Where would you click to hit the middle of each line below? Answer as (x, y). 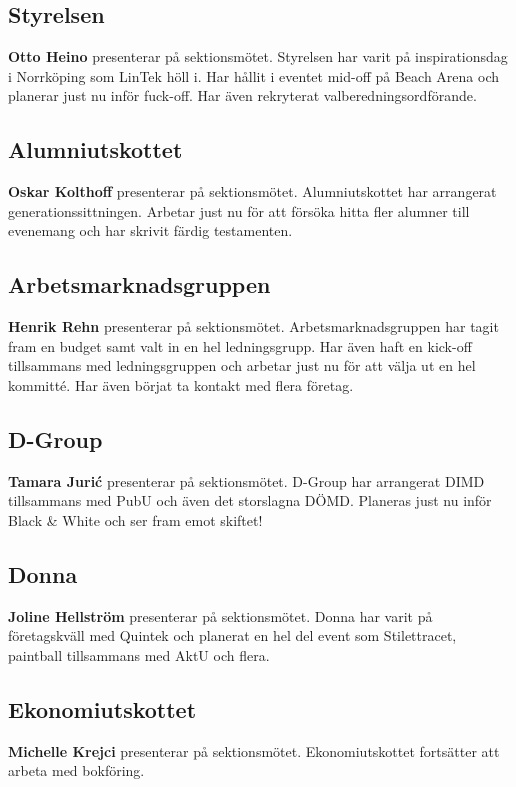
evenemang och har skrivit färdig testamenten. (150, 230)
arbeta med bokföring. (76, 770)
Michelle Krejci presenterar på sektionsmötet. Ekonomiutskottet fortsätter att (254, 750)
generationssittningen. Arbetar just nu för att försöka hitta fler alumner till (239, 210)
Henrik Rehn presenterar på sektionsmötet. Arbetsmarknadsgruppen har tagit (253, 326)
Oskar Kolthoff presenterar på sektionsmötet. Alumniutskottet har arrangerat (252, 191)
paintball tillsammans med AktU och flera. (139, 654)
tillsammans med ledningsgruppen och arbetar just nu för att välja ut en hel (242, 365)
